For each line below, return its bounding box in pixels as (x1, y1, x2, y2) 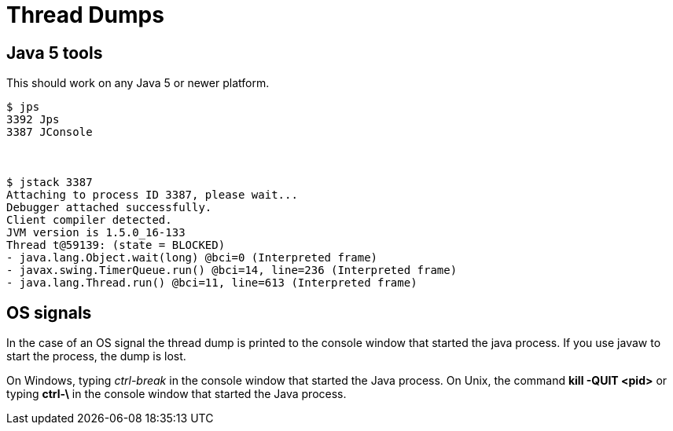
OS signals (6, 302, 92, 323)
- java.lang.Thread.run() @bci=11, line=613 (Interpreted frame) (6, 276, 417, 290)
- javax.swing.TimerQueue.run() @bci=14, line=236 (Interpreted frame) (6, 264, 458, 277)
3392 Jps (6, 113, 60, 126)
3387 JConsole (6, 126, 93, 139)
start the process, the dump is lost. (6, 349, 186, 363)
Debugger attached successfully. (6, 201, 212, 214)
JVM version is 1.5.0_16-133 (6, 226, 186, 239)
